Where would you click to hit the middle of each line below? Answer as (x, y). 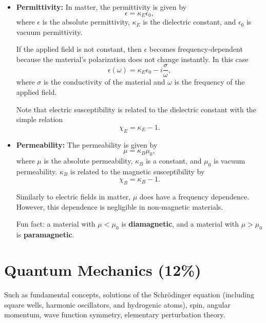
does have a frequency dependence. (194, 197)
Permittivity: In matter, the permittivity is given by (101, 7)
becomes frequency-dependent (196, 49)
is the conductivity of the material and (104, 82)
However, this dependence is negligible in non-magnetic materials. (120, 206)
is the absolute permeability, (88, 161)
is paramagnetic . (45, 235)
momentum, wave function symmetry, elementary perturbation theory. (115, 315)
